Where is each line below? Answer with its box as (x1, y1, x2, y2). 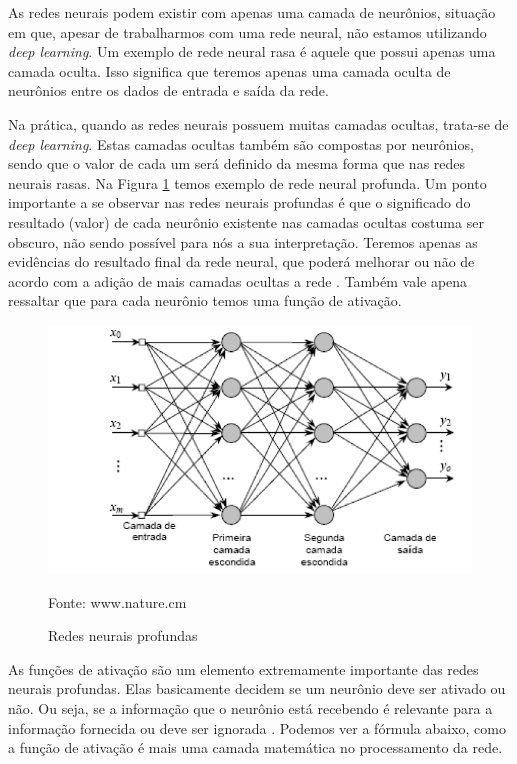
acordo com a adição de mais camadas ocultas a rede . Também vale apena (8, 270, 468, 291)
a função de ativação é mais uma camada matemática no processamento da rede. (8, 737, 503, 758)
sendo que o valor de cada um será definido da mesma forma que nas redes (8, 153, 466, 174)
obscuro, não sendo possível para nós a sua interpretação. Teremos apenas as (8, 231, 478, 252)
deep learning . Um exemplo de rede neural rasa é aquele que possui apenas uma (8, 41, 496, 62)
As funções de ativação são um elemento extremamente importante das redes (8, 658, 479, 679)
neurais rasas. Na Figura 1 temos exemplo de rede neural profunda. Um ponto (8, 172, 487, 193)
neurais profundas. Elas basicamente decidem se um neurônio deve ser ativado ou (8, 678, 506, 699)
